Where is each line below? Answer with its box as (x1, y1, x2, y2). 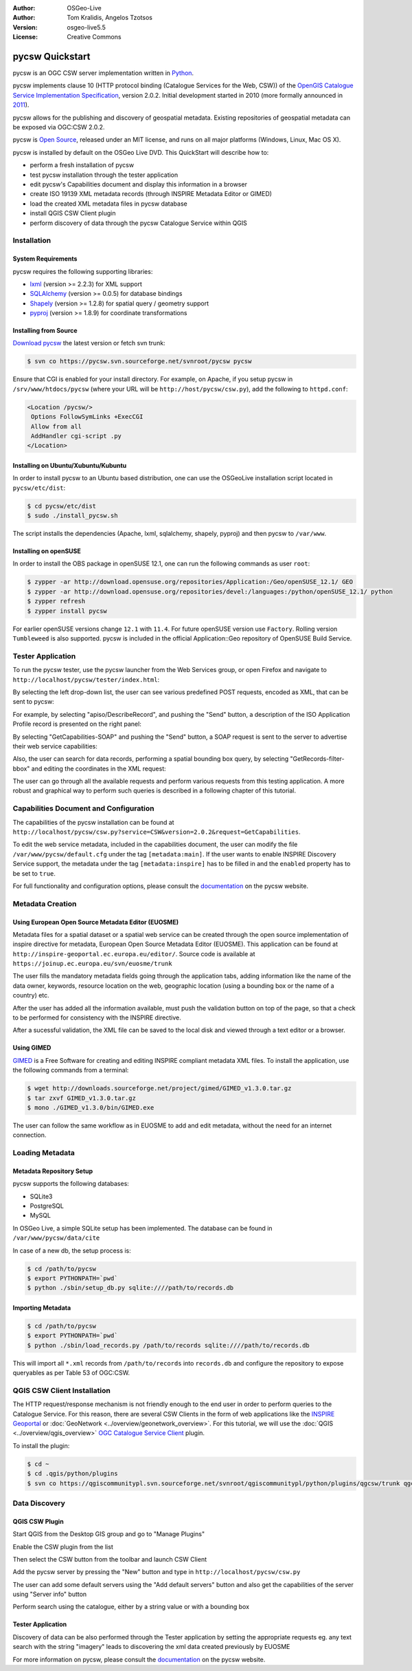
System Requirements (12, 255, 78, 263)
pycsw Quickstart (12, 50, 91, 62)
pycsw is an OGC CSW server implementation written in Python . (12, 69, 194, 77)
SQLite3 (30, 1192, 53, 1200)
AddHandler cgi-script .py (31, 432, 122, 440)
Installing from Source (12, 327, 78, 335)
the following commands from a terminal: (12, 1066, 129, 1075)
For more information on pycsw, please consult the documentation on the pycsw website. (12, 1655, 266, 1663)
